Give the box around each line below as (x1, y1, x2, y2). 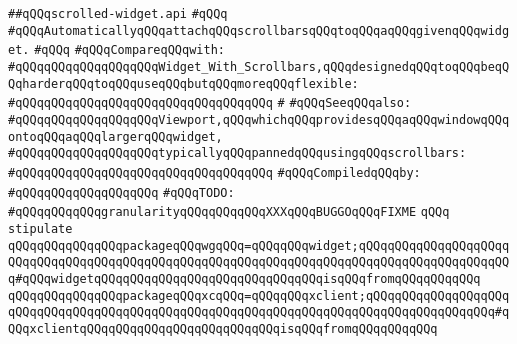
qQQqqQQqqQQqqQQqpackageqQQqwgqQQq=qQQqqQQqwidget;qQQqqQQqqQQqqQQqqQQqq (8, 238, 510, 253)
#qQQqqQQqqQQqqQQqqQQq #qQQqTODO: (8, 185, 235, 200)
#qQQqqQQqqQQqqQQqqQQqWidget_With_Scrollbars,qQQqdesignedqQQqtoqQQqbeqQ (8, 59, 510, 74)
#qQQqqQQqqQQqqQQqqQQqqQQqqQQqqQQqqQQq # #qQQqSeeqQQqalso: (8, 96, 412, 111)
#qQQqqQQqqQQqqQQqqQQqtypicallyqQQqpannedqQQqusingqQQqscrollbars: (8, 146, 467, 161)
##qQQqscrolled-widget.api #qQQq (8, 7, 228, 21)
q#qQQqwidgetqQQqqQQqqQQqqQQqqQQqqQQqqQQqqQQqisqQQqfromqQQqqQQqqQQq (8, 271, 481, 286)
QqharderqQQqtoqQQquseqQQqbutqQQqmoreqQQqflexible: (8, 76, 359, 91)
